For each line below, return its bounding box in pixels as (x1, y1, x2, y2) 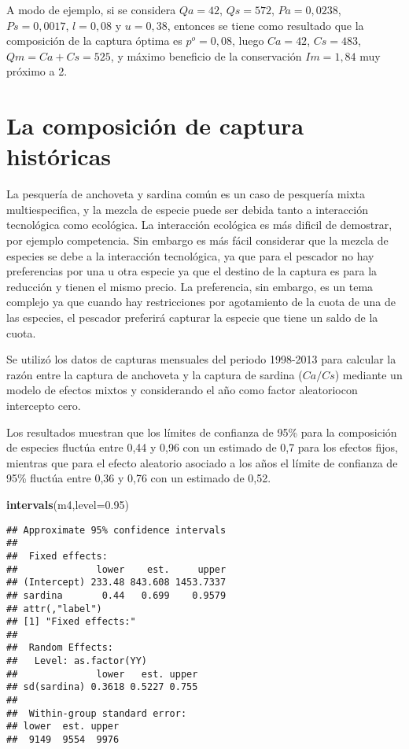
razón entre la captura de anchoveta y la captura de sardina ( (6, 366, 303, 382)
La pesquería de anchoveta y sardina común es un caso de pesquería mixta (6, 186, 366, 202)
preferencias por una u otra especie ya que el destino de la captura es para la (6, 263, 378, 279)
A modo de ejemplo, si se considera (6, 2, 176, 17)
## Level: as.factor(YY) (6, 655, 147, 667)
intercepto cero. (6, 397, 81, 413)
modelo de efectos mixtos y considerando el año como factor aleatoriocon (6, 382, 358, 398)
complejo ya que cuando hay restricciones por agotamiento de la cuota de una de (6, 293, 396, 310)
